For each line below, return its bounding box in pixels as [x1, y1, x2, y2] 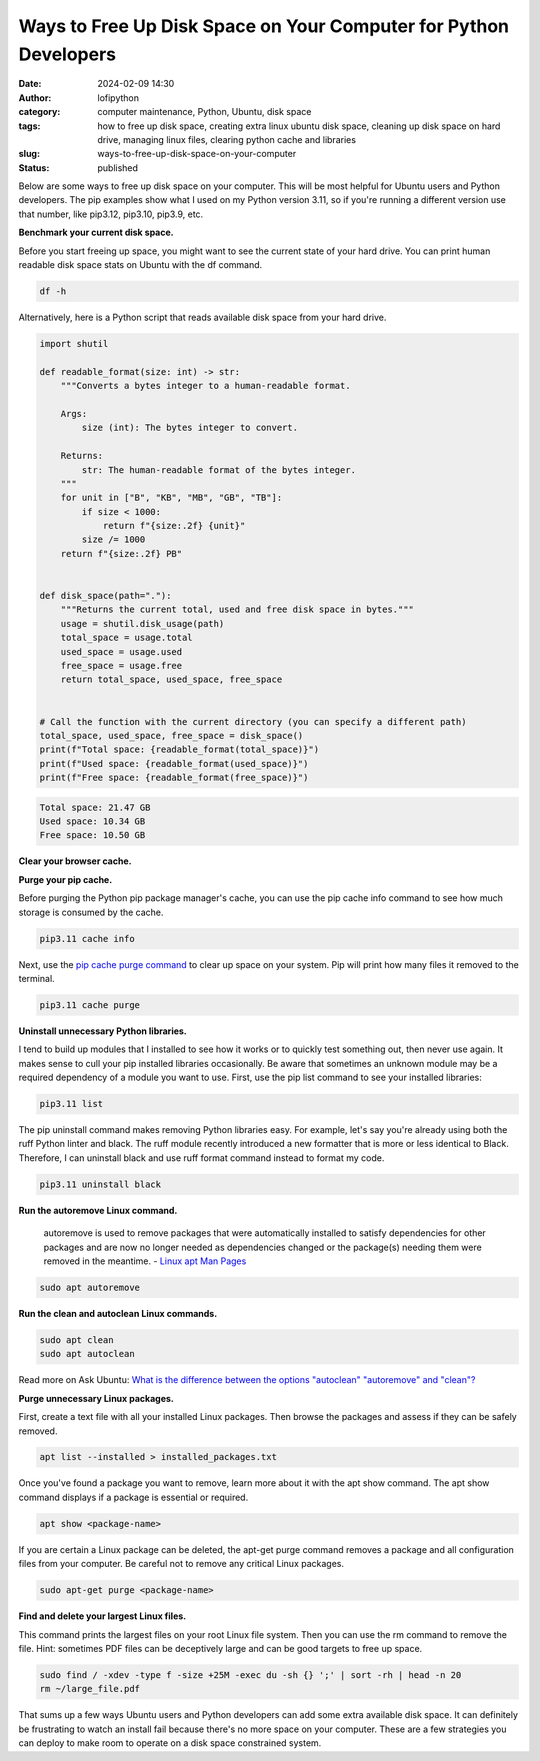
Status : [18, 161, 50, 174]
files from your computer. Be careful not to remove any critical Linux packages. [18, 1558, 345, 1570]
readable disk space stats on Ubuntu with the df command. [18, 259, 263, 271]
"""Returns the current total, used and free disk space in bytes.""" [60, 604, 415, 615]
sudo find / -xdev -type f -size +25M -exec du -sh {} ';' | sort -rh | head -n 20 [39, 1669, 462, 1680]
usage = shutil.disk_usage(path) [60, 618, 225, 629]
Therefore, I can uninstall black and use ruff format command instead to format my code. [18, 1151, 385, 1164]
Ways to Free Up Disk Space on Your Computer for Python [18, 15, 510, 37]
